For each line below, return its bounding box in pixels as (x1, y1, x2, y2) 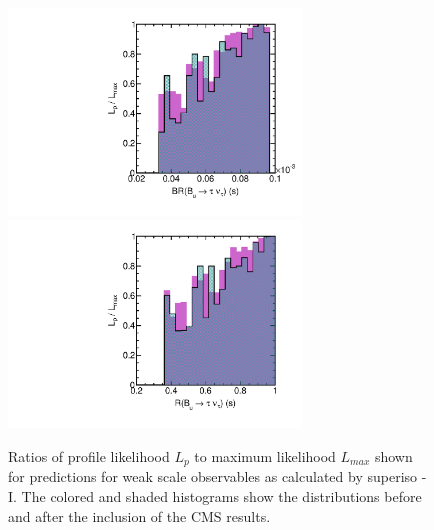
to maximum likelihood (194, 445, 336, 466)
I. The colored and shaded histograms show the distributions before (8, 485, 422, 506)
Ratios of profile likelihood (8, 445, 170, 466)
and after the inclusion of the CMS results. (8, 505, 271, 526)
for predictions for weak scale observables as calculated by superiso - (8, 466, 427, 487)
